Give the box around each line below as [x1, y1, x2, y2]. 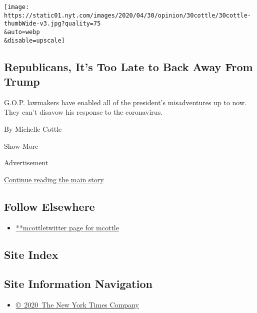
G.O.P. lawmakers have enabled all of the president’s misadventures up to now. [4, 97, 246, 107]
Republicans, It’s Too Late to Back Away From [4, 59, 253, 74]
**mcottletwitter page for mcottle [15, 222, 119, 232]
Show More [4, 140, 38, 151]
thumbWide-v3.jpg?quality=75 [4, 20, 101, 28]
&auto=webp [4, 28, 40, 36]
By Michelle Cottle [4, 124, 62, 134]
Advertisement [4, 157, 48, 168]
